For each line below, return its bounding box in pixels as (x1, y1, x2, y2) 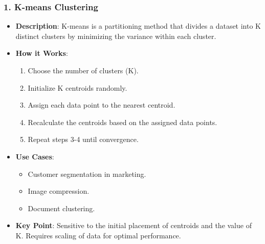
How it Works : (15, 48, 68, 58)
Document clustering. (28, 202, 95, 213)
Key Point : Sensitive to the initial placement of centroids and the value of (15, 220, 252, 231)
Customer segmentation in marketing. (28, 168, 146, 179)
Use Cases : (15, 151, 54, 161)
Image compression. (28, 186, 90, 196)
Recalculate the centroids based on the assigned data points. (28, 116, 217, 127)
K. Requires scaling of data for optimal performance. (15, 230, 181, 240)
